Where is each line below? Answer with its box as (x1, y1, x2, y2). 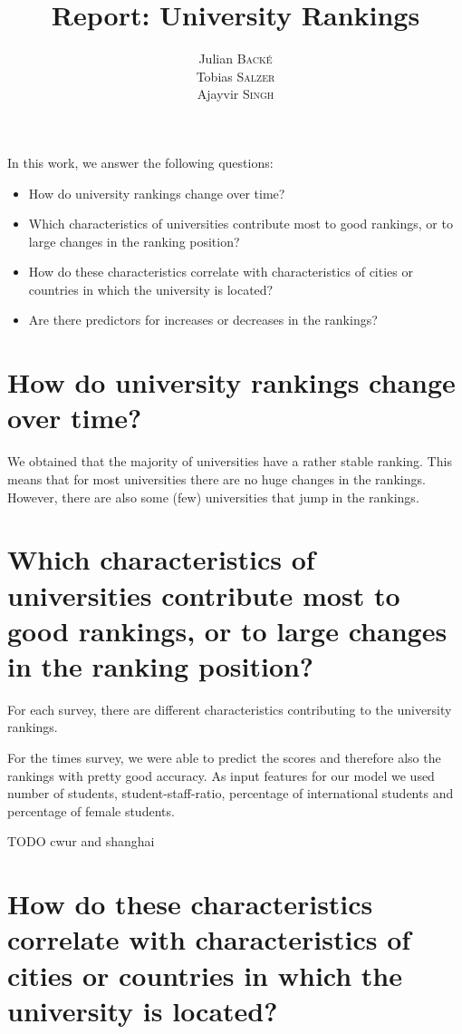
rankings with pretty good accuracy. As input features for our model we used (7, 766, 435, 785)
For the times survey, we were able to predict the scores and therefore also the (7, 748, 441, 767)
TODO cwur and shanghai (7, 832, 155, 851)
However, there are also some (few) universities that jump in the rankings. (7, 487, 419, 506)
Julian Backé (198, 49, 273, 68)
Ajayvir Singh (197, 84, 274, 103)
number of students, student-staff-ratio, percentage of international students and (7, 784, 454, 803)
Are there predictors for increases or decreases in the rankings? (28, 310, 378, 329)
